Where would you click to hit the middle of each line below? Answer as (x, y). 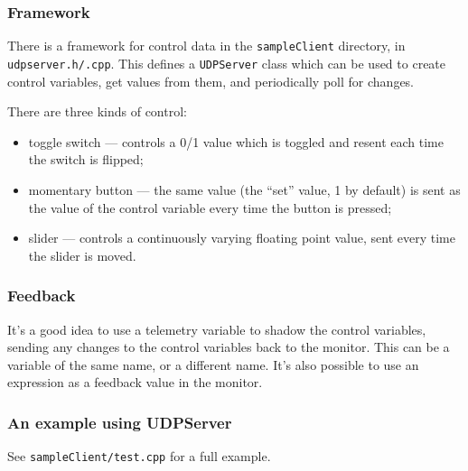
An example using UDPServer (120, 422)
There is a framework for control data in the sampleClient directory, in (206, 46)
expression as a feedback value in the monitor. (135, 382)
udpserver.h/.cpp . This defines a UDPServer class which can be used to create (227, 63)
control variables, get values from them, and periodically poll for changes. (211, 81)
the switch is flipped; (86, 159)
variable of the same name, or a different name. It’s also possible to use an (213, 364)
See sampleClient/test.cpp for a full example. (139, 456)
